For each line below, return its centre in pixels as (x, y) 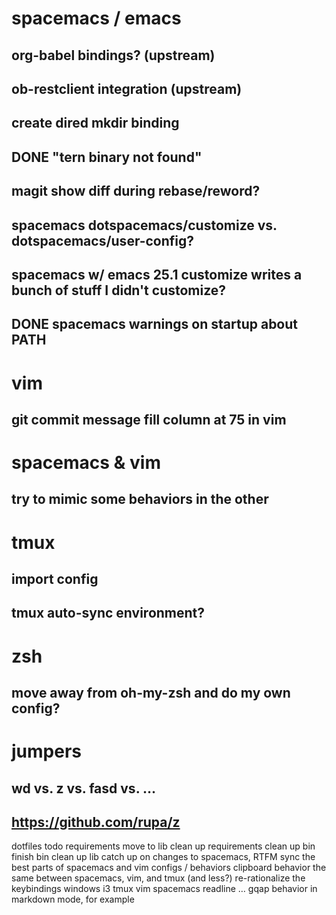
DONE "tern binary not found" (107, 157)
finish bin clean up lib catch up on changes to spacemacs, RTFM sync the (163, 857)
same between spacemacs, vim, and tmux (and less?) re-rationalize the (158, 878)
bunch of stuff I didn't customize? (119, 290)
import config (55, 579)
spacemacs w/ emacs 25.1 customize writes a (157, 274)
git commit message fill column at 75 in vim (149, 419)
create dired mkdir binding (95, 123)
